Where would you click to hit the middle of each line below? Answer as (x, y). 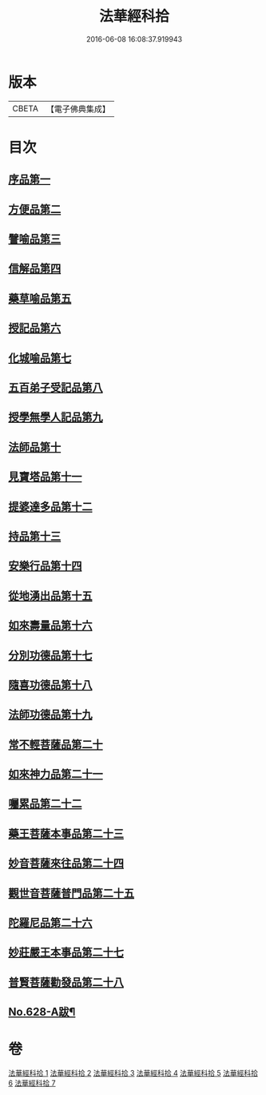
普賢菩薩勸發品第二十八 (66, 982)
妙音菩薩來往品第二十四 (66, 863)
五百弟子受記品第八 (56, 388)
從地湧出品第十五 (50, 596)
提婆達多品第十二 (50, 507)
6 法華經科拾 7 (32, 1083)
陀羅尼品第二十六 (50, 923)
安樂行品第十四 (45, 566)
